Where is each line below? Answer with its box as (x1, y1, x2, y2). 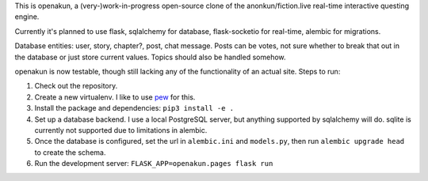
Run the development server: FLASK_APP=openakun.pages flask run (34, 159, 273, 168)
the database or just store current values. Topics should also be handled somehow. (14, 52, 286, 62)
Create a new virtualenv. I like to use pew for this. (34, 92, 196, 102)
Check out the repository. (34, 81, 118, 91)
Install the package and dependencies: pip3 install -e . (34, 104, 235, 113)
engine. (14, 12, 40, 21)
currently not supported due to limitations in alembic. (34, 125, 208, 134)
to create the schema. (34, 147, 106, 157)
